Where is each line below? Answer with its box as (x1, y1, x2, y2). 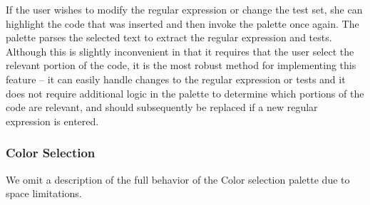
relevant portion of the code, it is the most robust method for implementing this (6, 58, 356, 73)
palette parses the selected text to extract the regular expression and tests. (6, 30, 332, 45)
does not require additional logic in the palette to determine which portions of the (6, 85, 364, 100)
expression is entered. (6, 113, 99, 128)
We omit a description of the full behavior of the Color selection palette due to (6, 172, 350, 186)
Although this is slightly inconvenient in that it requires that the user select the (6, 43, 354, 58)
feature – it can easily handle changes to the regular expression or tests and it (6, 71, 346, 86)
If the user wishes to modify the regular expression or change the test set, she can (6, 2, 363, 16)
